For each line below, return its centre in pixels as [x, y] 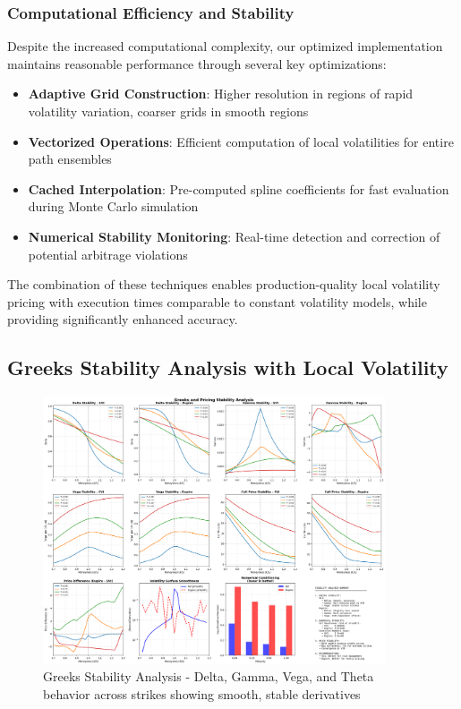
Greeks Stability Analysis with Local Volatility [228, 367]
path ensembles [70, 159]
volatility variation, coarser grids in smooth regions [168, 111]
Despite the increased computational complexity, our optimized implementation [225, 46]
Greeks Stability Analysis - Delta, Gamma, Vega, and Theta [209, 676]
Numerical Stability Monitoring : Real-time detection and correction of [234, 236]
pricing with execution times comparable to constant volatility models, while [217, 301]
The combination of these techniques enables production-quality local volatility [224, 284]
